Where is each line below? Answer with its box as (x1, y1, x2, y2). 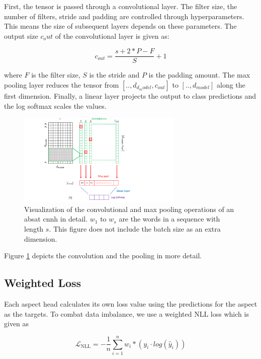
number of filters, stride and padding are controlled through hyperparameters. (4, 11, 244, 21)
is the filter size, (31, 69, 80, 80)
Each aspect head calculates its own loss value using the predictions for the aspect (4, 298, 257, 309)
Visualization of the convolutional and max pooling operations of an (24, 203, 234, 214)
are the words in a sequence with (119, 213, 220, 224)
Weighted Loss (4, 275, 81, 291)
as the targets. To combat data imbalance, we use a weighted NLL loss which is (4, 308, 249, 319)
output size (4, 30, 38, 41)
